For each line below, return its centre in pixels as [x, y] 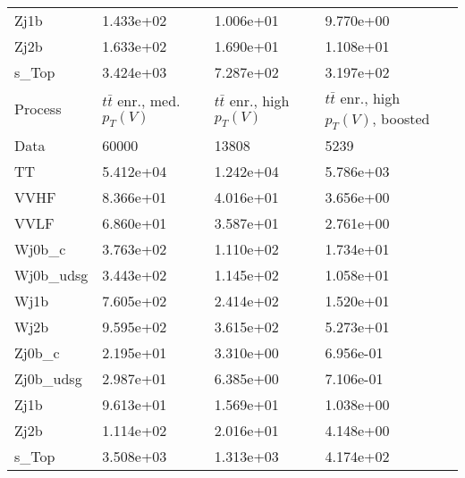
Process [38, 109]
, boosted [401, 118]
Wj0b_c [40, 249]
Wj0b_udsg [51, 275]
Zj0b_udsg [48, 379]
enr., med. [149, 101]
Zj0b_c [37, 353]
